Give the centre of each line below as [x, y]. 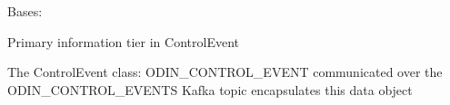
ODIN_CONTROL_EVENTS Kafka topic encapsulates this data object [210, 89]
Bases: [25, 11]
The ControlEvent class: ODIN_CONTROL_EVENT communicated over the [225, 72]
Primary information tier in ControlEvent [123, 41]
